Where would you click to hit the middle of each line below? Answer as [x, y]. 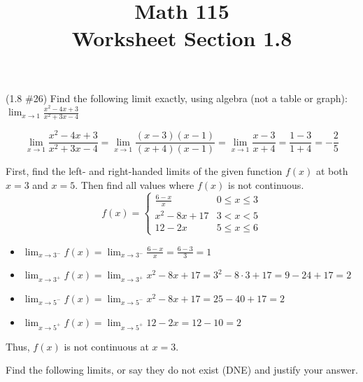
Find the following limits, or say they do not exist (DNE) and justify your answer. [182, 370]
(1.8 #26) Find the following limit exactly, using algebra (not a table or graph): [177, 98]
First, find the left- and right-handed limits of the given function [144, 171]
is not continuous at [106, 346]
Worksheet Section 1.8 [182, 38]
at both [332, 171]
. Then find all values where [135, 185]
